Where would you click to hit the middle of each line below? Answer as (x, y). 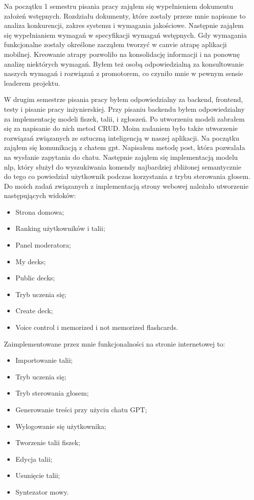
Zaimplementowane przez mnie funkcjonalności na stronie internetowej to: (115, 343)
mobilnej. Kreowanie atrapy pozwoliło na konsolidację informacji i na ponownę (122, 54)
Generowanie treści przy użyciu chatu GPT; (81, 409)
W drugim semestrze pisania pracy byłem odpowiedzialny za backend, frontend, (124, 99)
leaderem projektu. (32, 83)
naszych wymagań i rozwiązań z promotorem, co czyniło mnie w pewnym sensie (124, 73)
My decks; (31, 261)
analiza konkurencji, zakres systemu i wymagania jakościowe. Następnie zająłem (124, 25)
